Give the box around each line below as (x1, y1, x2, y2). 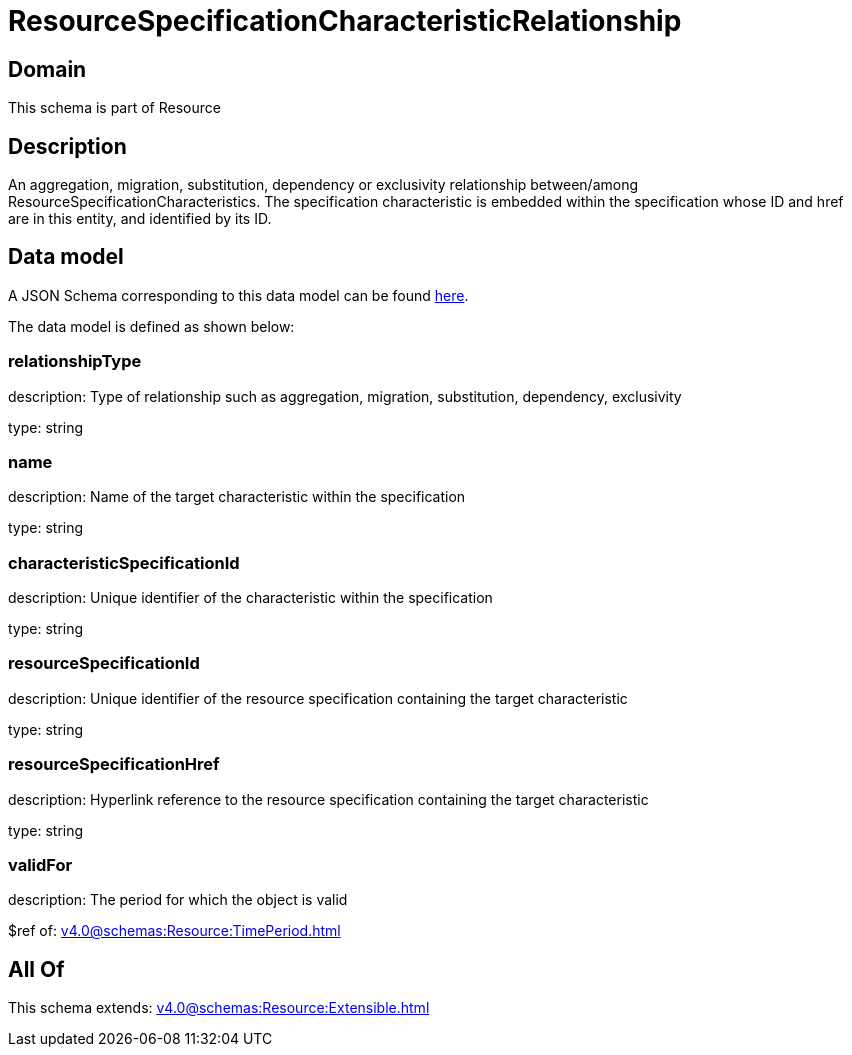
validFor (8, 854, 73, 875)
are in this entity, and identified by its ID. (8, 210, 272, 228)
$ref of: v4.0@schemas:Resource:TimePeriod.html (8, 922, 341, 940)
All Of (8, 956, 65, 982)
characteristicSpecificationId (8, 552, 240, 573)
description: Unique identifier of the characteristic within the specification (8, 589, 493, 607)
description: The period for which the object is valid (8, 891, 348, 909)
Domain (8, 56, 87, 82)
